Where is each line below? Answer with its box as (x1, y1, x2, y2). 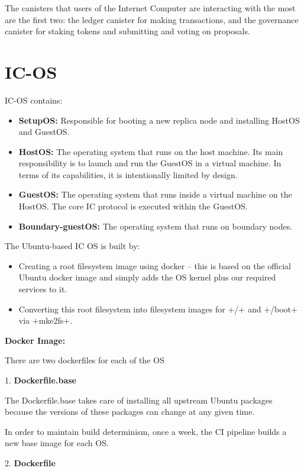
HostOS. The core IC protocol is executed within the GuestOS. (18, 200, 248, 212)
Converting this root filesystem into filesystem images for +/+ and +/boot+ (18, 302, 297, 315)
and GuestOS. (18, 125, 70, 138)
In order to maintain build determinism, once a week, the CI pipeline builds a (5, 425, 287, 437)
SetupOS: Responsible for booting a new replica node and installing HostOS (18, 114, 300, 126)
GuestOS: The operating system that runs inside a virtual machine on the (18, 188, 292, 201)
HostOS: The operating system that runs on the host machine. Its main (18, 145, 283, 157)
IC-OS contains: (5, 93, 63, 106)
